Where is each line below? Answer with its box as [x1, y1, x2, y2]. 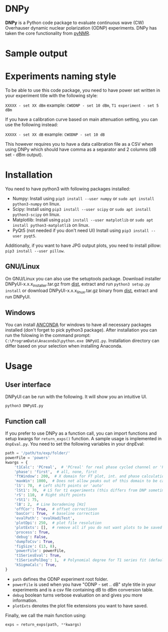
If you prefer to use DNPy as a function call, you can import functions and [5, 430, 157, 436]
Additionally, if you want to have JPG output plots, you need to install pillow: [5, 242, 161, 248]
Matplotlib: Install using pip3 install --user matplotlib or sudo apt [12, 217, 153, 223]
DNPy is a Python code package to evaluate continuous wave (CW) [5, 20, 144, 26]
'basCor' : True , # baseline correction [14, 511, 99, 516]
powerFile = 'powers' [5, 455, 50, 460]
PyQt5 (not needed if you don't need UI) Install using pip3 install [12, 227, 149, 233]
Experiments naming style [5, 71, 116, 82]
